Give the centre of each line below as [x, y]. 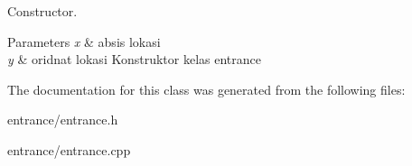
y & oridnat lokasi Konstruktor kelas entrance [134, 59]
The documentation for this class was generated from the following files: [206, 89]
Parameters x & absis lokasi [84, 41]
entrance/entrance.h [63, 120]
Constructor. [42, 11]
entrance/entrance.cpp [69, 149]
